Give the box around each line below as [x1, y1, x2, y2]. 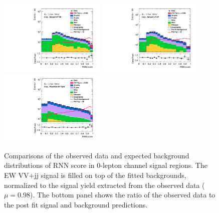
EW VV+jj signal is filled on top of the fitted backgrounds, [4, 170, 186, 180]
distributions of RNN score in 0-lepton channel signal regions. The [4, 160, 207, 170]
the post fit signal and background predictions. [4, 199, 148, 209]
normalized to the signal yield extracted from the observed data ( [4, 179, 205, 190]
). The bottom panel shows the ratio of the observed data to [30, 189, 215, 200]
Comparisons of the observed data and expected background [4, 150, 189, 160]
